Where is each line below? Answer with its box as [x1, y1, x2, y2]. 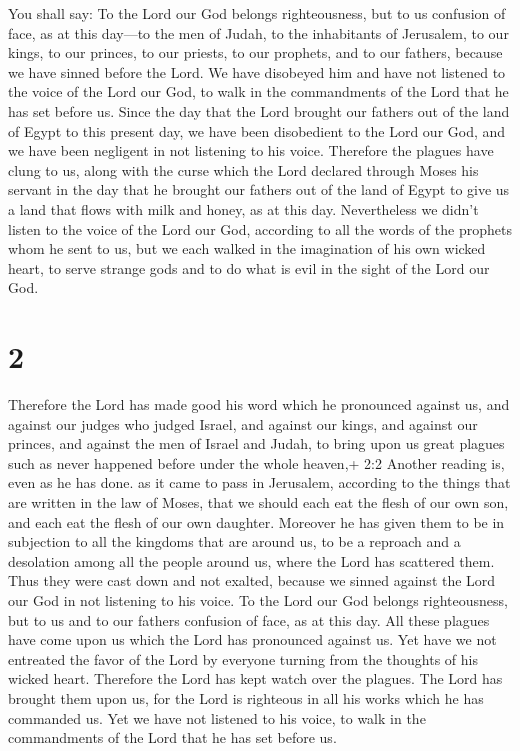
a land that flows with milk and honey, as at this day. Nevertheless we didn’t [8, 198, 479, 219]
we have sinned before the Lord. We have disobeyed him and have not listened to [8, 61, 506, 82]
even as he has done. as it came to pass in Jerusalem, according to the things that [8, 472, 511, 493]
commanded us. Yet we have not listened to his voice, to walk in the [8, 707, 426, 728]
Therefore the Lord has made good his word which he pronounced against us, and [8, 394, 510, 415]
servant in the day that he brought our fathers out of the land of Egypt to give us [8, 179, 510, 200]
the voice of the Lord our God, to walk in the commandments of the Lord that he [8, 81, 509, 102]
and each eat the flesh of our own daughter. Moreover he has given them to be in [8, 511, 505, 532]
